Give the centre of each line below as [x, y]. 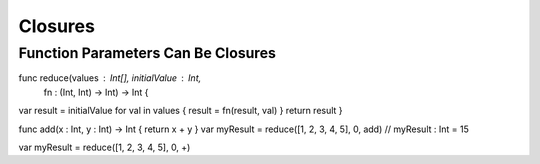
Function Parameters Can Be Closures [147, 53]
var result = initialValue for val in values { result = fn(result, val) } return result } [181, 111]
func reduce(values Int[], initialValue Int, [110, 78]
